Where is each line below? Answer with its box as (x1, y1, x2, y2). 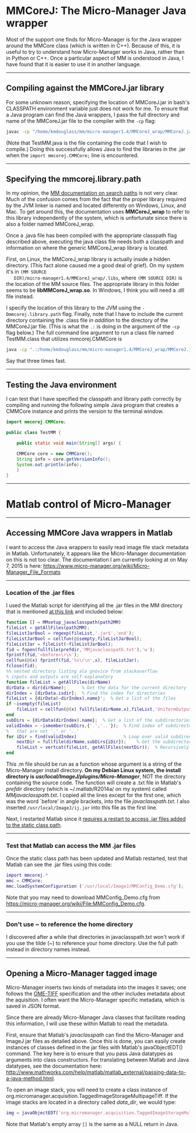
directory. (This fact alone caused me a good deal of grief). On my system (6, 262, 184, 269)
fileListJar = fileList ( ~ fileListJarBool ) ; (6, 641, 114, 647)
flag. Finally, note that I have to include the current (62, 311, 183, 318)
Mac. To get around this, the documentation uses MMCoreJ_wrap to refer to (6, 208, 190, 215)
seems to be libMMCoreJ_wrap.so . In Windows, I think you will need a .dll (6, 287, 185, 294)
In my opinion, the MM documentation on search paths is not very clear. (6, 190, 179, 197)
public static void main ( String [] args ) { (16, 440, 121, 446)
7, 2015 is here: (6, 562, 42, 569)
